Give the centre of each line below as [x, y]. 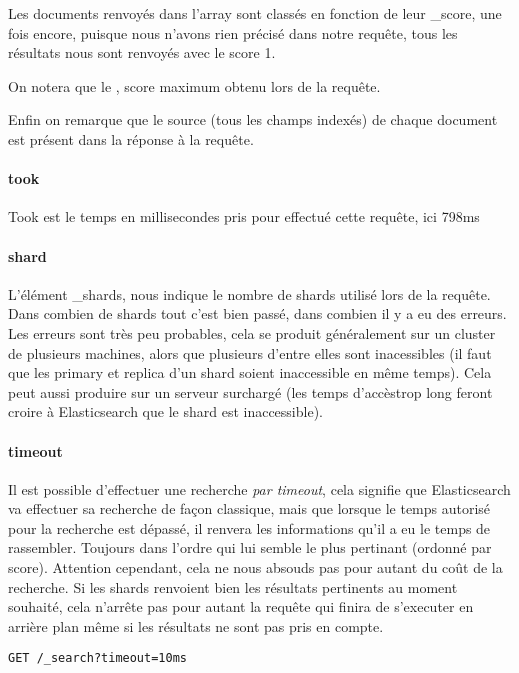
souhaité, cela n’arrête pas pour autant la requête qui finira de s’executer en [241, 606]
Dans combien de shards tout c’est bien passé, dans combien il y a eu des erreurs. [257, 313]
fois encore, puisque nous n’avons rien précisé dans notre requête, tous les [233, 32]
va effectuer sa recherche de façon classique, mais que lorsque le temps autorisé [249, 508]
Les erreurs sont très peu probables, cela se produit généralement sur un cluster [252, 332]
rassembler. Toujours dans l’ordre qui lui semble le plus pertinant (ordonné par [250, 547]
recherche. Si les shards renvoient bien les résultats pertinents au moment [233, 586]
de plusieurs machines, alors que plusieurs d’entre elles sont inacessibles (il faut [250, 352]
